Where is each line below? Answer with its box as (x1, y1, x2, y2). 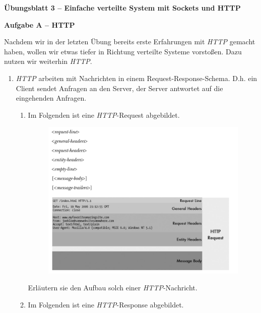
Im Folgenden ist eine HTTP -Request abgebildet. (28, 109, 180, 120)
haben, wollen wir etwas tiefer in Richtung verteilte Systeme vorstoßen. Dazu (4, 46, 242, 56)
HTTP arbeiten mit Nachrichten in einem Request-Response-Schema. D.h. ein (16, 72, 257, 83)
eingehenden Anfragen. (16, 93, 87, 103)
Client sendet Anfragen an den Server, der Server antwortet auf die (16, 83, 223, 93)
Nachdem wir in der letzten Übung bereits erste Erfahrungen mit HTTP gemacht (4, 36, 255, 47)
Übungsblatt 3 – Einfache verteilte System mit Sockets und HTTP (4, 3, 241, 13)
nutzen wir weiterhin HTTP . (4, 56, 92, 66)
